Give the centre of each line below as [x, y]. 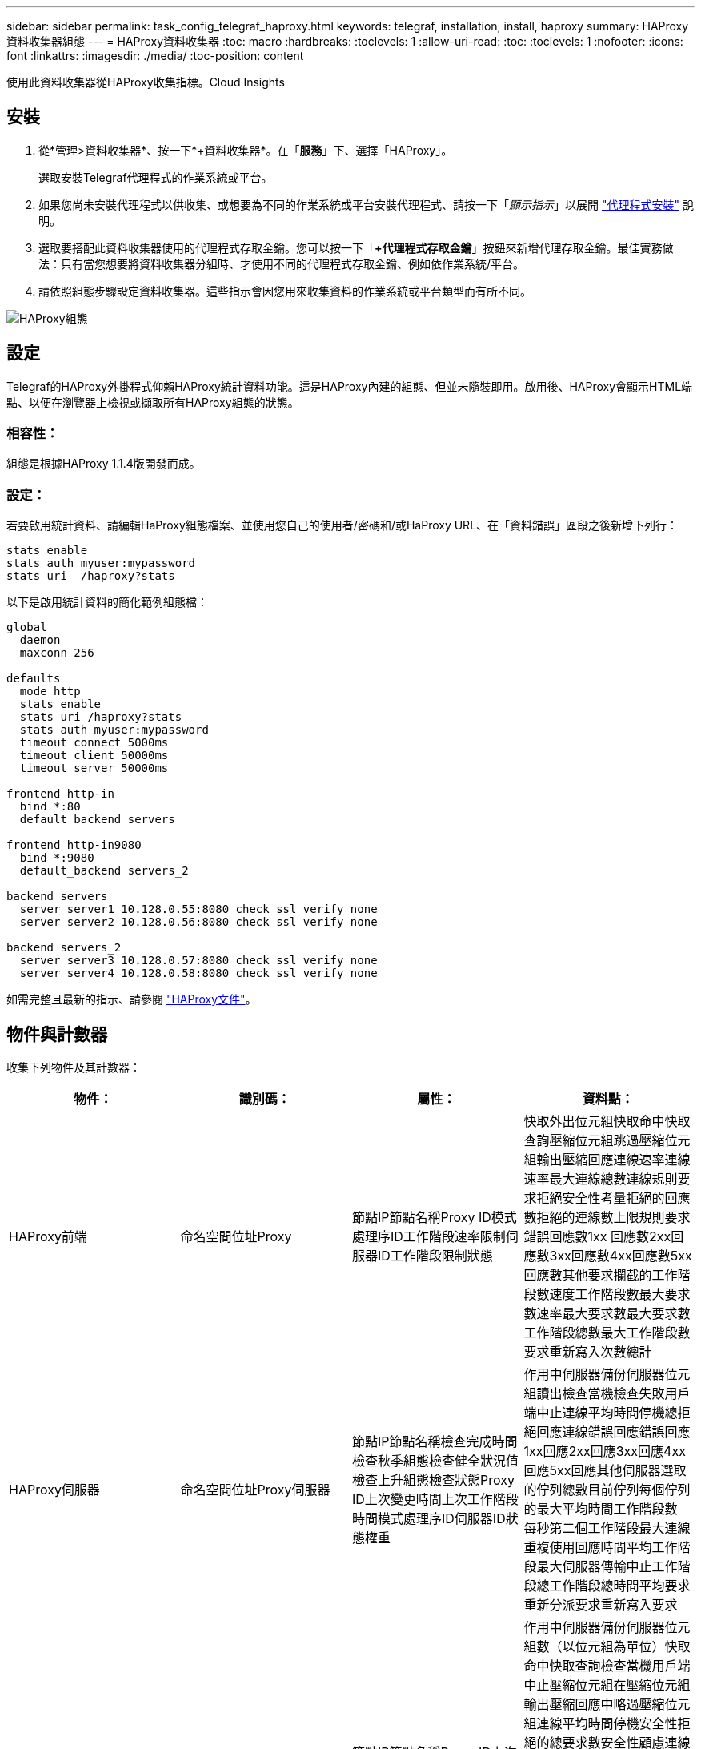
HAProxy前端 [48, 1237]
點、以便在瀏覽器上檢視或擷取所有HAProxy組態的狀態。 [153, 402]
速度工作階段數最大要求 [620, 1295]
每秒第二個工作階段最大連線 [607, 1528]
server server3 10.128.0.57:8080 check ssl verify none [198, 961]
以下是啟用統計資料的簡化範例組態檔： [107, 602]
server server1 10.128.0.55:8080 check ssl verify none [198, 909]
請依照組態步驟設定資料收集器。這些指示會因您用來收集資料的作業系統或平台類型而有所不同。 [285, 291]
